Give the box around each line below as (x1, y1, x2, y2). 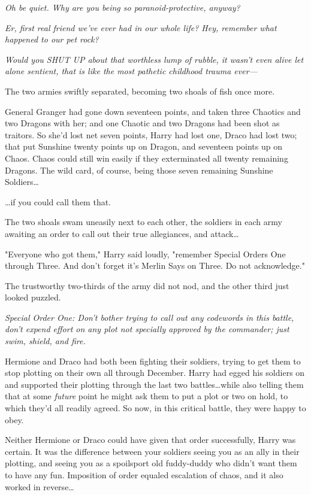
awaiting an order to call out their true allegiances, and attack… (5, 227, 239, 239)
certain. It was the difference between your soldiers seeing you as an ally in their (5, 445, 300, 457)
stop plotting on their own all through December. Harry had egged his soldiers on (5, 366, 305, 379)
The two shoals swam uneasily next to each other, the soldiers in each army (5, 215, 282, 228)
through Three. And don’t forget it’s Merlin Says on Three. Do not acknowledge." (5, 259, 305, 272)
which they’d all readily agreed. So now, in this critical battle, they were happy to (5, 402, 306, 414)
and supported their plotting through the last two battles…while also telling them (5, 378, 304, 390)
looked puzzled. (5, 291, 61, 303)
